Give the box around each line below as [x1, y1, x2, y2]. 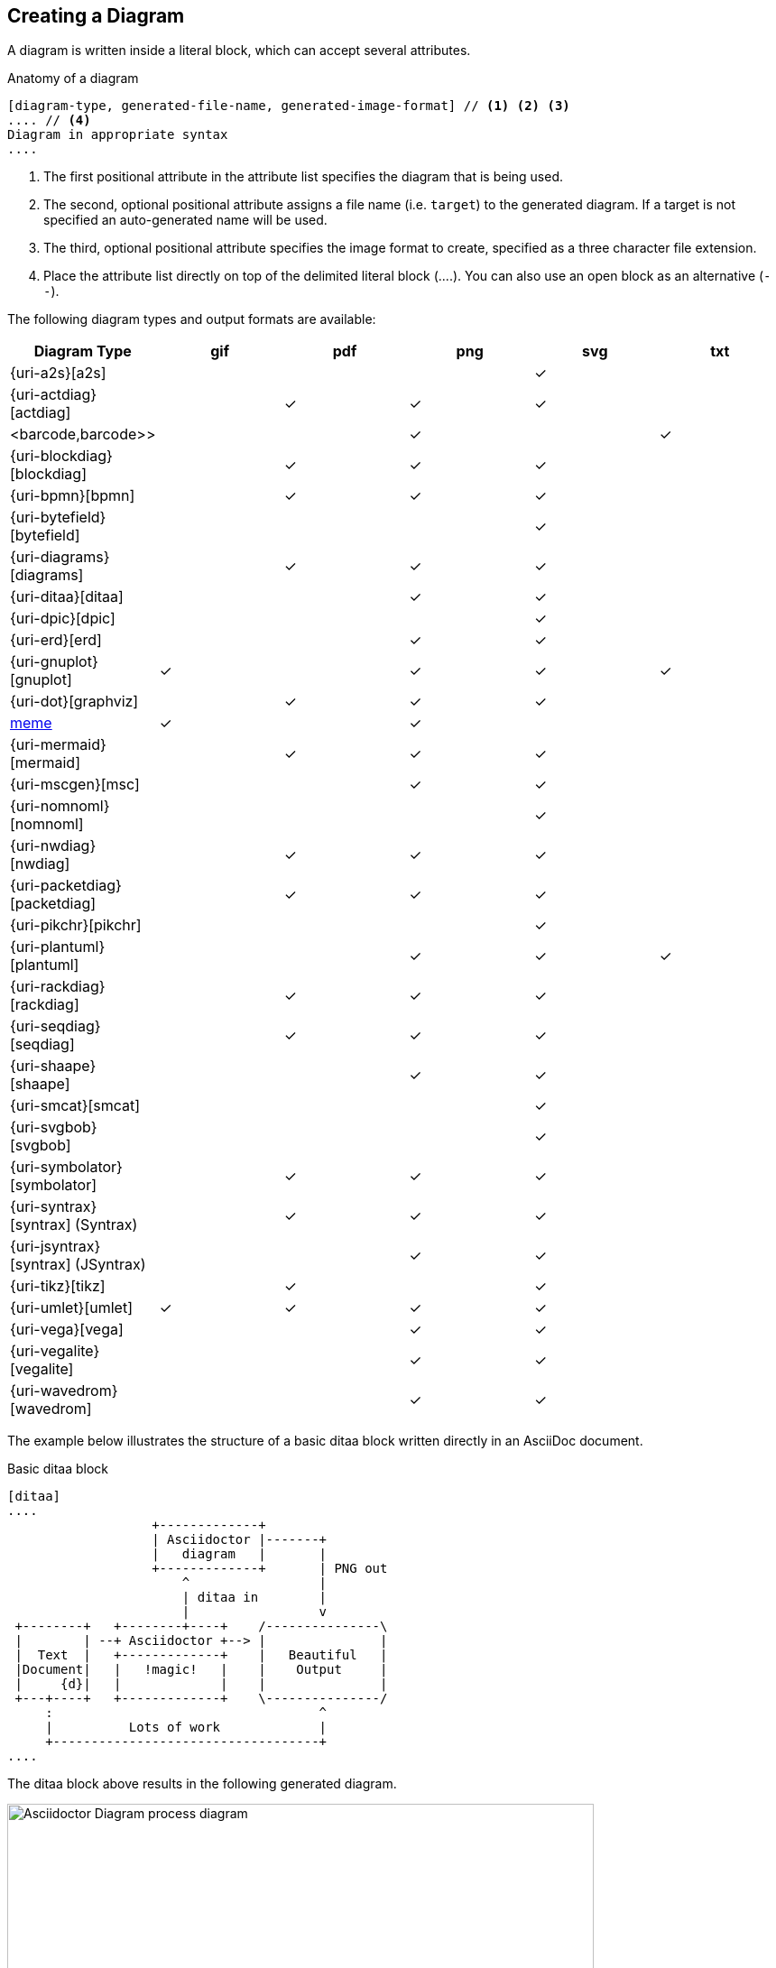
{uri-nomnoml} [10, 797, 110, 816]
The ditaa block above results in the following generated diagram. [7, 1776, 397, 1792]
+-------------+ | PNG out [152, 1561, 388, 1576]
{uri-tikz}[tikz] [10, 1277, 106, 1296]
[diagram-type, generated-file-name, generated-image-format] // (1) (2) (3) [7, 98, 570, 114]
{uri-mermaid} [10, 735, 106, 754]
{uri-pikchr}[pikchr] [10, 916, 142, 935]
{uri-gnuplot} [10, 652, 98, 671]
